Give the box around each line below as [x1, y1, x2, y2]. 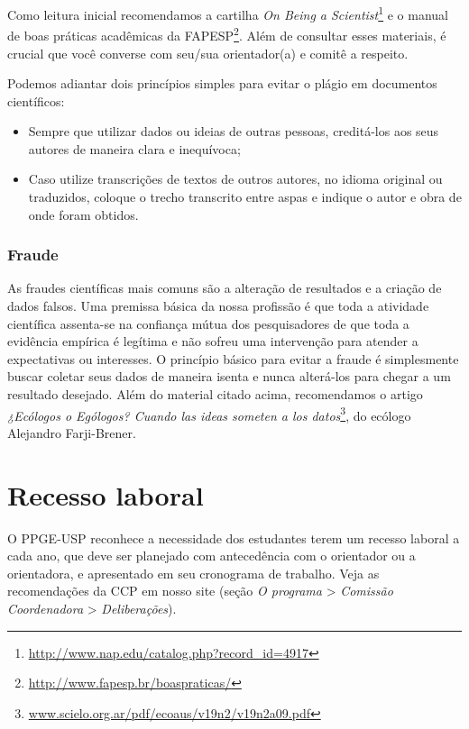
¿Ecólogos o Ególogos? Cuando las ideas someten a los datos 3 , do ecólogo [7, 403, 411, 424]
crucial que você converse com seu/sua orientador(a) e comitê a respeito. [7, 43, 409, 62]
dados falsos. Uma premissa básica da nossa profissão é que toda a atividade [7, 296, 429, 315]
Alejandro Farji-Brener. [7, 423, 136, 442]
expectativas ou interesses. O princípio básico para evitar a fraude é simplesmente [7, 349, 459, 368]
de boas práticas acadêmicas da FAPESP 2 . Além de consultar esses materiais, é [7, 23, 446, 44]
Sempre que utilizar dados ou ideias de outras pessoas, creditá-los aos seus [28, 122, 439, 141]
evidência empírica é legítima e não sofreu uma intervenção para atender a [7, 332, 418, 351]
